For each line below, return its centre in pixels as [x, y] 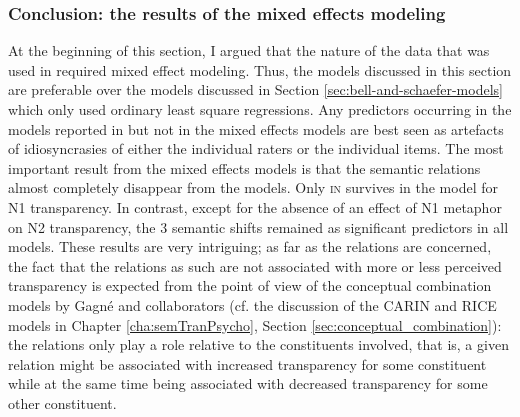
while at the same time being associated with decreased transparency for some [248, 383]
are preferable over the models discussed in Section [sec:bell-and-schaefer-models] [255, 89]
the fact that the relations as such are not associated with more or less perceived [255, 265]
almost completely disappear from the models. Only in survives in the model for [253, 187]
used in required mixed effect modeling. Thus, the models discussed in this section [260, 69]
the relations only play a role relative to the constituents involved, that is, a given [258, 344]
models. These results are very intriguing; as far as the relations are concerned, [250, 246]
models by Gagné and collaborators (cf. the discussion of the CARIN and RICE [252, 304]
